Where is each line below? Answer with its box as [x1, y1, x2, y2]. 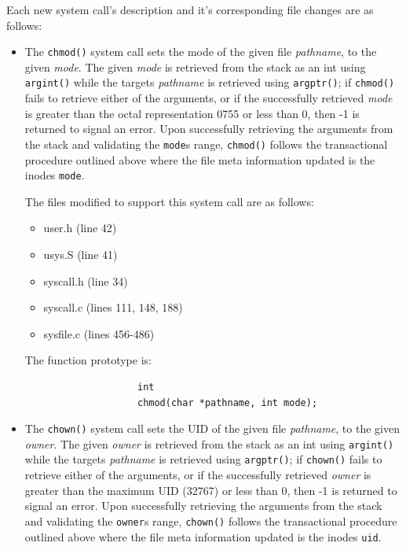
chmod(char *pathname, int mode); [137, 397, 318, 408]
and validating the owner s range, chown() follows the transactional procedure [24, 512, 397, 529]
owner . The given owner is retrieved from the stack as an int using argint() [24, 435, 394, 452]
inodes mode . [24, 167, 85, 183]
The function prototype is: [24, 352, 152, 368]
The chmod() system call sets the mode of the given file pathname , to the [24, 43, 377, 60]
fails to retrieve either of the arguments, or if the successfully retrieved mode [24, 90, 393, 106]
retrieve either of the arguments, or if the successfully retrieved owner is [24, 467, 371, 483]
